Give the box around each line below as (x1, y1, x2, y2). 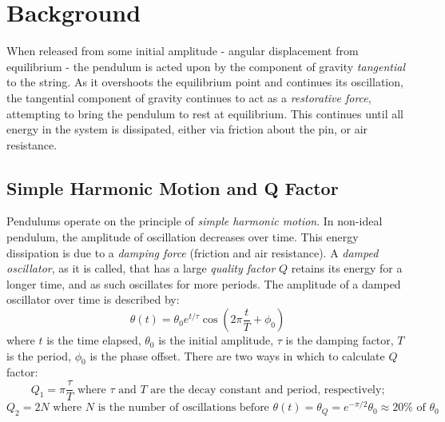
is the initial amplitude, (158, 332, 274, 348)
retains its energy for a (291, 260, 403, 277)
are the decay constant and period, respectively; (150, 384, 385, 396)
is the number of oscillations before (97, 402, 269, 414)
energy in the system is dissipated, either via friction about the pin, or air (6, 121, 368, 137)
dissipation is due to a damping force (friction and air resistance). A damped (6, 244, 379, 261)
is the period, (6, 347, 72, 364)
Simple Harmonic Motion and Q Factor (6, 175, 339, 200)
